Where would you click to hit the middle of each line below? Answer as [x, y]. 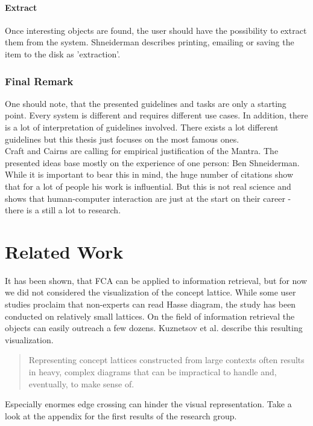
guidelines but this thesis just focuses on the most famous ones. [122, 139]
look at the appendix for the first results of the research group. [121, 415]
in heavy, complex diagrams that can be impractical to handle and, [153, 372]
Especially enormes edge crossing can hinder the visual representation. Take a [148, 404]
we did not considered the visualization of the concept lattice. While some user [150, 292]
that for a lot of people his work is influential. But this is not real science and [148, 186]
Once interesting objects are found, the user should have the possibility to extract [156, 30]
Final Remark [39, 81]
